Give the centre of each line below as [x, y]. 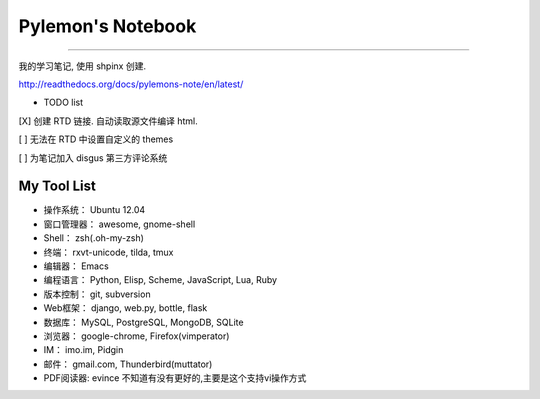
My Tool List [57, 186]
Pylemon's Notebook [107, 26]
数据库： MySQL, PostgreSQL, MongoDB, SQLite [143, 322]
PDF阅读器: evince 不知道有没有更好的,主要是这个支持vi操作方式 [175, 378]
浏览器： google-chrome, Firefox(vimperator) [136, 336]
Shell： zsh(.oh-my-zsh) [94, 238]
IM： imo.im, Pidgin [83, 350]
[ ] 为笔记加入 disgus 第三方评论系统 [93, 157]
